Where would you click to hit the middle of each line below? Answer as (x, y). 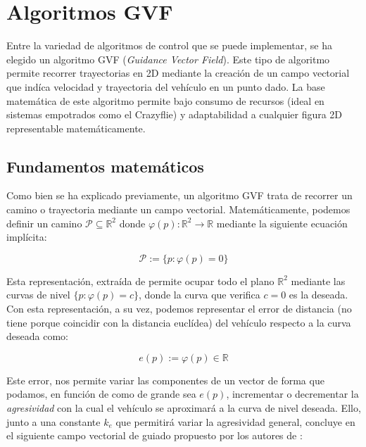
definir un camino (44, 223)
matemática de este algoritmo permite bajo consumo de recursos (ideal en (165, 100)
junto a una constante (53, 421)
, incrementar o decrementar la (292, 394)
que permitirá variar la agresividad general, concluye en (235, 421)
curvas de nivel (38, 295)
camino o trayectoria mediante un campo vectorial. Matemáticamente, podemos (178, 209)
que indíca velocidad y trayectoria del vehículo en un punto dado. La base (166, 86)
